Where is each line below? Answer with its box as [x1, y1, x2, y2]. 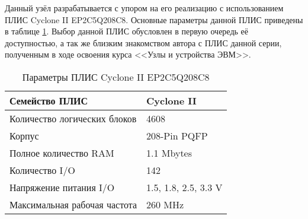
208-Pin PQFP [146, 128, 208, 142]
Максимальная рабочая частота [9, 197, 137, 211]
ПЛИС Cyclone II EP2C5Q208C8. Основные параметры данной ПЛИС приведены [5, 13, 303, 26]
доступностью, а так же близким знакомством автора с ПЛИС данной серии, [5, 36, 282, 49]
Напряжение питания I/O [9, 180, 115, 194]
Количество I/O [9, 163, 75, 177]
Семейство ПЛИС [9, 93, 88, 107]
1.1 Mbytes [146, 145, 192, 160]
